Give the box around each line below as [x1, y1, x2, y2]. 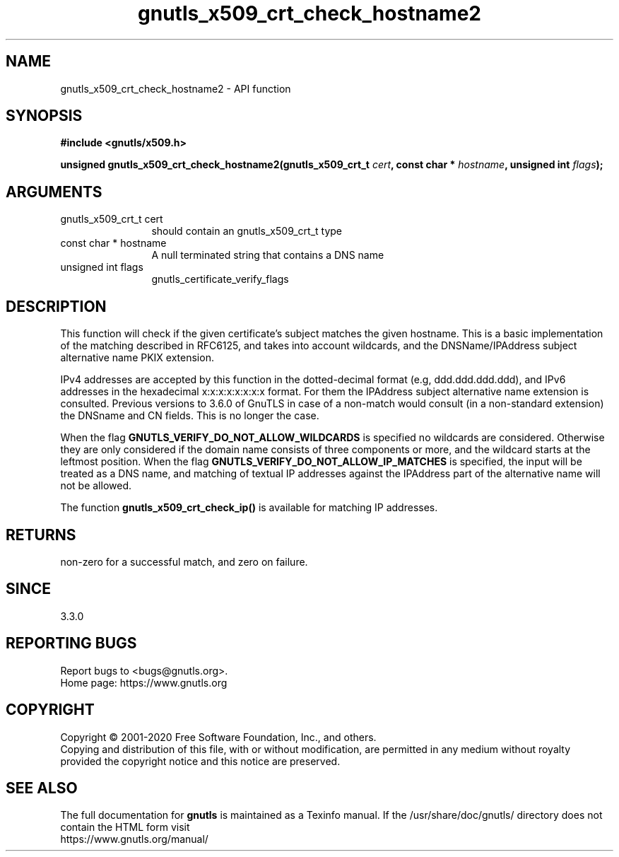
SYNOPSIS [6, 107, 83, 125]
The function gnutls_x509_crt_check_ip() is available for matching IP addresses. [60, 501, 438, 514]
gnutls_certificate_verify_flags [151, 273, 289, 286]
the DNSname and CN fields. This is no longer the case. [60, 409, 319, 422]
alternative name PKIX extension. [60, 351, 214, 364]
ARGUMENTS [6, 182, 102, 201]
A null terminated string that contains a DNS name [151, 249, 384, 262]
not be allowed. [60, 479, 132, 492]
